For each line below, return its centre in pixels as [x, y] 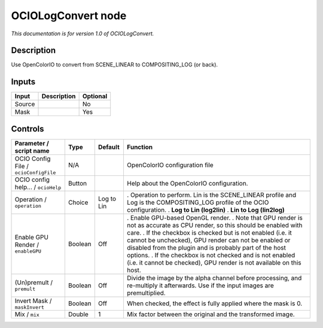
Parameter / [32, 143]
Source [25, 104]
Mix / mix [27, 314]
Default [109, 147]
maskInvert [30, 307]
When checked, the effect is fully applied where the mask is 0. [214, 303]
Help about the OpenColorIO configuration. [187, 183]
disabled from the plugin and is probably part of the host [206, 247]
